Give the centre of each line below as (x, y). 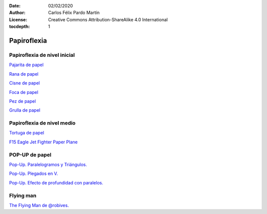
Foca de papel (24, 92)
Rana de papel (24, 74)
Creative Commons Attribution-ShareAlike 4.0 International (108, 19)
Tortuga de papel (27, 133)
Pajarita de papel (26, 65)
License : (18, 19)
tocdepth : (20, 27)
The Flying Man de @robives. (39, 205)
